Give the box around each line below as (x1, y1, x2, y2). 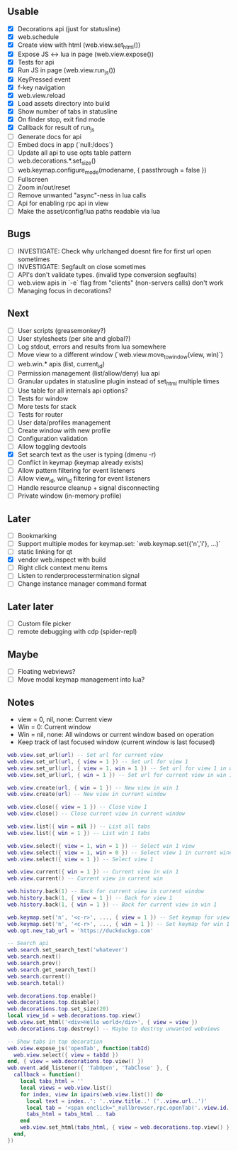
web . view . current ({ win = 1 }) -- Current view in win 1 (7, 868, 179, 875)
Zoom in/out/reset (17, 182, 71, 191)
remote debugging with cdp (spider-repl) (17, 628, 137, 636)
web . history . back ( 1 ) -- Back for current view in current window (7, 888, 204, 895)
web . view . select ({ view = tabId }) (13, 1051, 119, 1059)
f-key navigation (17, 83, 66, 92)
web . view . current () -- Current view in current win (7, 875, 163, 883)
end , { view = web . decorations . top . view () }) (7, 1058, 144, 1065)
